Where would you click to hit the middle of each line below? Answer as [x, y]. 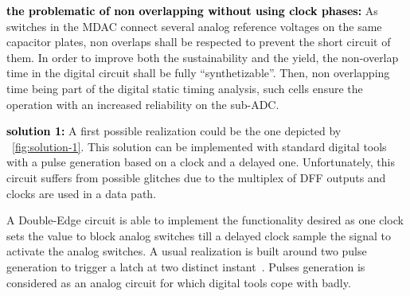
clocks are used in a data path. [82, 193]
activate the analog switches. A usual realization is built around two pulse [187, 251]
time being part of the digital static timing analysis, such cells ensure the [185, 88]
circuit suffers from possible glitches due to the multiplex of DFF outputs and [196, 177]
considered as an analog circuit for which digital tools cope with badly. [179, 282]
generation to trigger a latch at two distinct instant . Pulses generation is [186, 266]
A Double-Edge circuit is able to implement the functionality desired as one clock [205, 220]
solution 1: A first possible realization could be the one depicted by [174, 131]
